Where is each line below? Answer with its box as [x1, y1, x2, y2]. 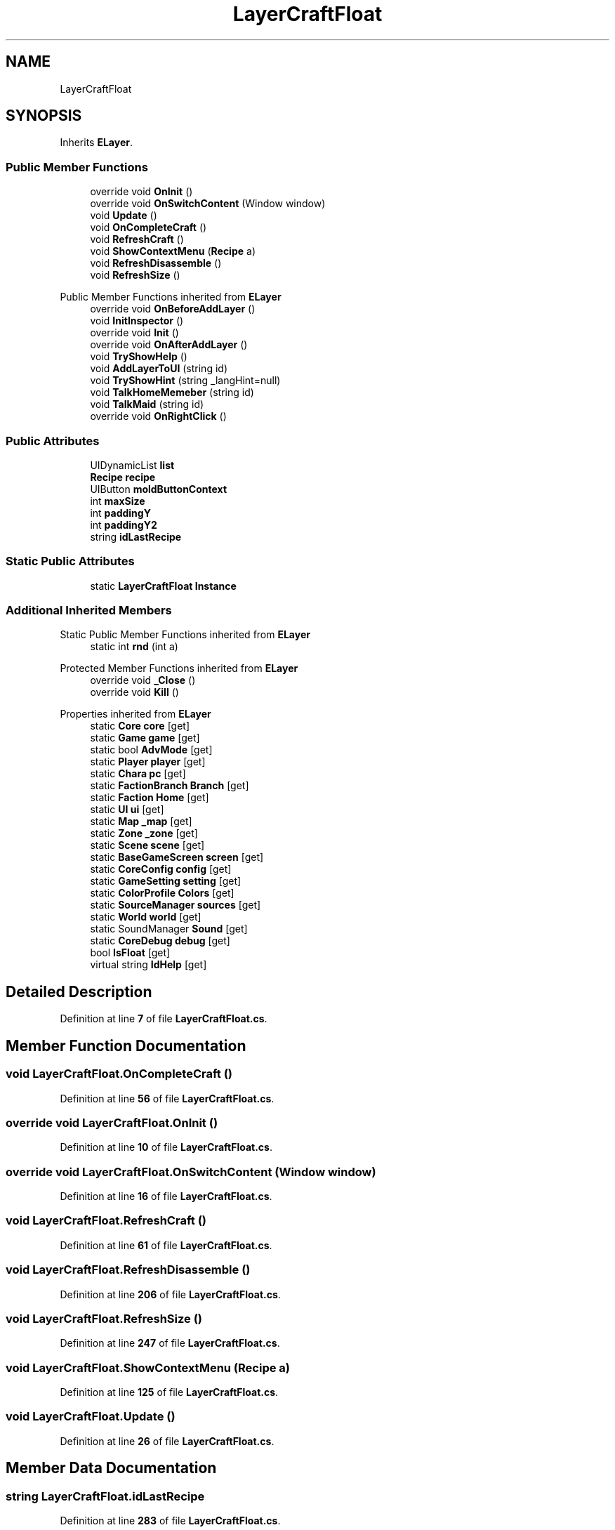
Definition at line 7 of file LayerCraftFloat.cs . [60, 1013, 267, 1025]
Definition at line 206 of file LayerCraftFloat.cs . [60, 1288, 281, 1300]
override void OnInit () [90, 185, 193, 198]
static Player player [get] [90, 756, 206, 768]
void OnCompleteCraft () [90, 221, 207, 234]
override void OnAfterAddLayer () [90, 338, 248, 351]
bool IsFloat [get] [90, 947, 171, 959]
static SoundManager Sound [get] [90, 923, 248, 935]
